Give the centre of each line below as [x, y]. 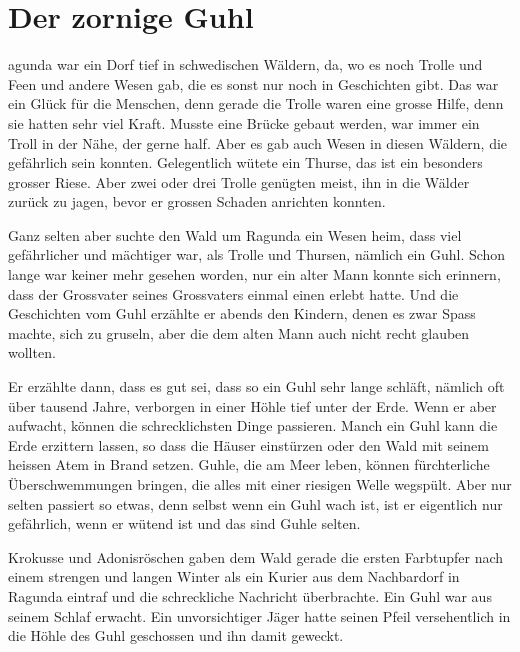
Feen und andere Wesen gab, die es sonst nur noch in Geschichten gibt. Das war [253, 83]
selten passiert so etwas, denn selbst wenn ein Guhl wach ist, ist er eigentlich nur [255, 503]
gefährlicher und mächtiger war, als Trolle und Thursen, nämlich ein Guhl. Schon [257, 254]
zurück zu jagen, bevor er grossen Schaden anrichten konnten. [197, 201]
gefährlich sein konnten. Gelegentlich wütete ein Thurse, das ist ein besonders [245, 162]
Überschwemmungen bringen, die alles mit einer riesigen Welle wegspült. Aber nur [260, 484]
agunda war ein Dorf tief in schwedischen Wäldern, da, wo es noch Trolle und [245, 64]
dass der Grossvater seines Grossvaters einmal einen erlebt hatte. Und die [233, 293]
